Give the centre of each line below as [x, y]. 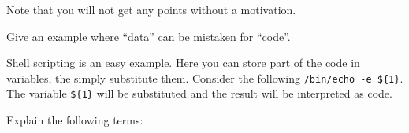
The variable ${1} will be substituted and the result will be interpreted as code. [199, 93]
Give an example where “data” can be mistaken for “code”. [149, 36]
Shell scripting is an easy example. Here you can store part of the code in [183, 63]
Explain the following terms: [75, 120]
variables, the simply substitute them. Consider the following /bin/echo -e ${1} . [205, 78]
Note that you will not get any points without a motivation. [151, 9]
